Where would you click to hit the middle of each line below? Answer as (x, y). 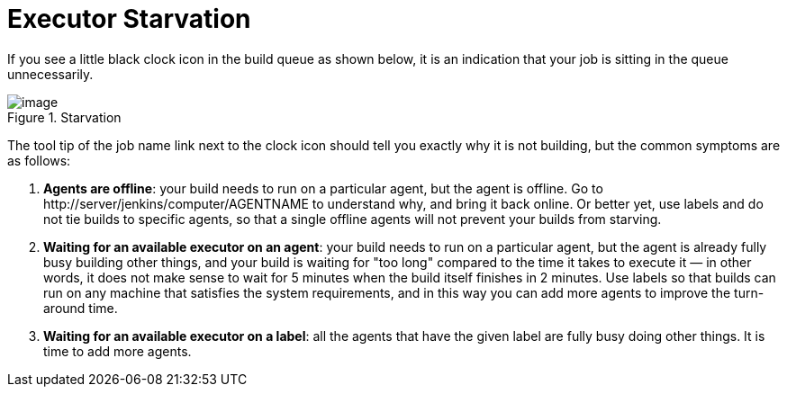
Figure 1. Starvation (64, 117)
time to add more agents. (118, 351)
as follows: (39, 160)
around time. (81, 308)
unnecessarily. (50, 74)
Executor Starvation (129, 19)
